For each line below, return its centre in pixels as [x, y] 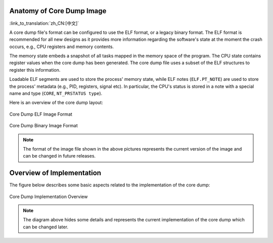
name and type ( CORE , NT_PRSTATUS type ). [56, 93]
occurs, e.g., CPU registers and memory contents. [61, 46]
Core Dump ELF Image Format [41, 114]
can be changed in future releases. [59, 156]
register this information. [35, 70]
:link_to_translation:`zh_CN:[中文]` [44, 23]
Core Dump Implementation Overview [49, 197]
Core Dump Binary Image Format [43, 126]
